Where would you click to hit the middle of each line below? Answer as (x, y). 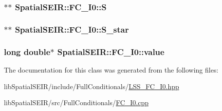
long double (27, 51)
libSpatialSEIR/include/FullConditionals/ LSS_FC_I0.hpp (92, 86)
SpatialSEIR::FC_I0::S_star (72, 29)
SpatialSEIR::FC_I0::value (111, 51)
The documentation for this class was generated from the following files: (111, 69)
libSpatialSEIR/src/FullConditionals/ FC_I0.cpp (76, 102)
